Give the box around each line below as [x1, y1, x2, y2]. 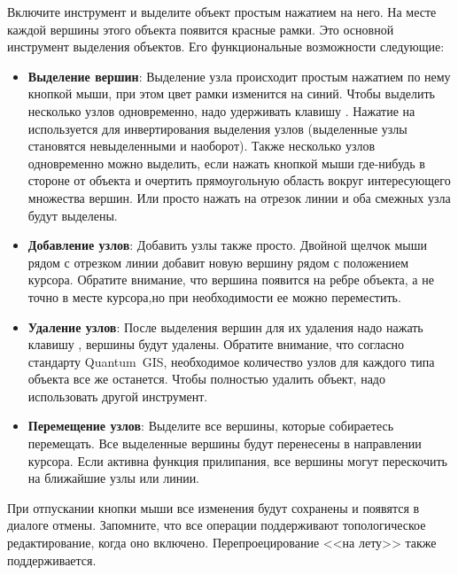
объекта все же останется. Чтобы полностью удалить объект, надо [27, 369, 385, 388]
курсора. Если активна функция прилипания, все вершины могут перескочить [27, 451, 447, 470]
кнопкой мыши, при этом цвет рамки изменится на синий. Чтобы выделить [27, 84, 435, 103]
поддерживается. [7, 550, 97, 569]
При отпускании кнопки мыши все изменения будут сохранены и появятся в [7, 498, 420, 517]
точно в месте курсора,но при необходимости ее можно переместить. [27, 287, 401, 306]
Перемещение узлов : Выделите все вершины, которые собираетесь [27, 416, 394, 435]
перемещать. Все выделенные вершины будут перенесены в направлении [27, 434, 422, 453]
